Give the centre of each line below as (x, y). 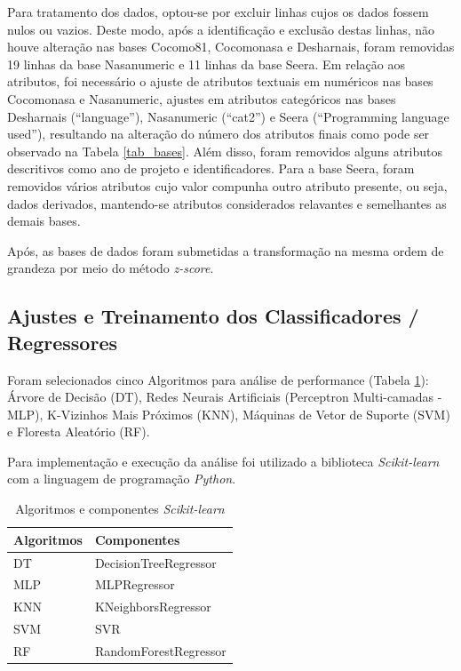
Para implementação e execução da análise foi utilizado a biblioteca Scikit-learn (223, 461)
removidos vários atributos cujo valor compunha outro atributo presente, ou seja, (227, 185)
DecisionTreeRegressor (155, 562)
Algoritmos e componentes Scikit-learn (120, 509)
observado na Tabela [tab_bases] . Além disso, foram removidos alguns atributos (225, 151)
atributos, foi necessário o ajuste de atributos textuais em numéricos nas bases (220, 81)
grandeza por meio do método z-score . (111, 268)
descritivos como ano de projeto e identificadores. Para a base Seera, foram (211, 168)
